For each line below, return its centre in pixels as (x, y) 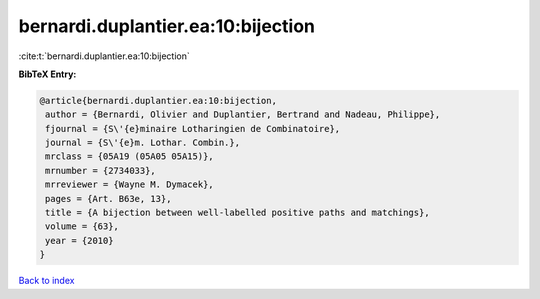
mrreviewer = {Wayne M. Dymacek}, (129, 184)
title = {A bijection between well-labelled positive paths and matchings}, (237, 213)
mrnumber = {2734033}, (101, 170)
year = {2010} (79, 240)
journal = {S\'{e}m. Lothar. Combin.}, (142, 143)
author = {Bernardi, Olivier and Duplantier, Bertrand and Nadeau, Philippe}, (243, 114)
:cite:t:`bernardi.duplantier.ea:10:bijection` (104, 56)
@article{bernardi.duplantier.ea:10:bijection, (158, 100)
